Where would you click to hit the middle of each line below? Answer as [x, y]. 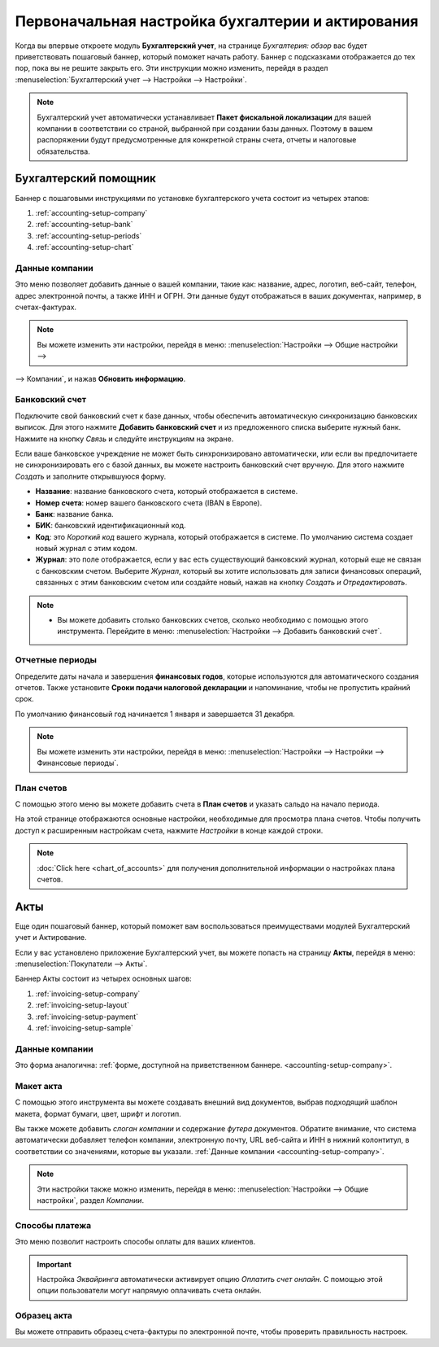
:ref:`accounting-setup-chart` [85, 247]
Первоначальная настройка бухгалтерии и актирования [217, 21]
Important [54, 1264]
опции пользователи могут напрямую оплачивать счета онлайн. [149, 1291]
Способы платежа [53, 1225]
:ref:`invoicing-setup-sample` [85, 1028]
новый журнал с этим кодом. [86, 549]
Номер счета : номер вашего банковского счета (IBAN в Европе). [149, 503]
